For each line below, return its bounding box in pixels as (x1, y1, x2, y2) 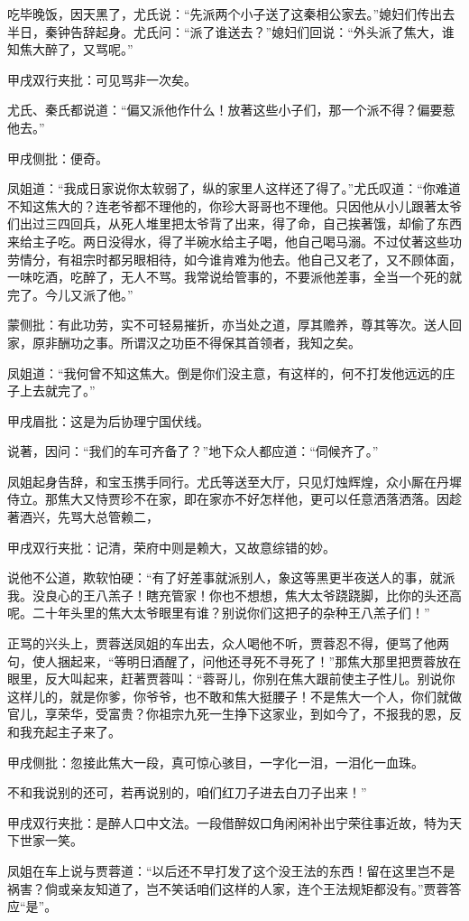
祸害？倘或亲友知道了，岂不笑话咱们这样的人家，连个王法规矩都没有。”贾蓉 (7, 879, 449, 898)
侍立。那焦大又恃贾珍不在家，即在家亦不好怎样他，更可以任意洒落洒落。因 (7, 489, 449, 508)
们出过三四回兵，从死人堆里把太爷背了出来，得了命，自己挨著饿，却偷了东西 (7, 214, 462, 233)
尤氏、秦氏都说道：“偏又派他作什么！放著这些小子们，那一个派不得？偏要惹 (7, 100, 455, 119)
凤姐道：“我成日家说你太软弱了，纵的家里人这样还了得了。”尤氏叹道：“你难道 (7, 179, 461, 198)
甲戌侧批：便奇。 (7, 148, 108, 167)
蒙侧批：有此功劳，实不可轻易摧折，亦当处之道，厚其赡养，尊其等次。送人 (7, 315, 449, 334)
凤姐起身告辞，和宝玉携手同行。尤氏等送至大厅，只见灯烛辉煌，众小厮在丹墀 (7, 471, 462, 490)
